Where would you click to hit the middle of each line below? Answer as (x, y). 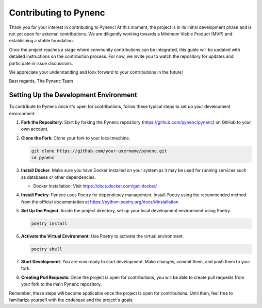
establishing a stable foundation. (41, 41)
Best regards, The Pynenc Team (41, 81)
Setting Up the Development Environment (73, 95)
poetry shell (47, 249)
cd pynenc (43, 158)
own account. (35, 129)
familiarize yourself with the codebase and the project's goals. (71, 300)
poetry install (49, 224)
